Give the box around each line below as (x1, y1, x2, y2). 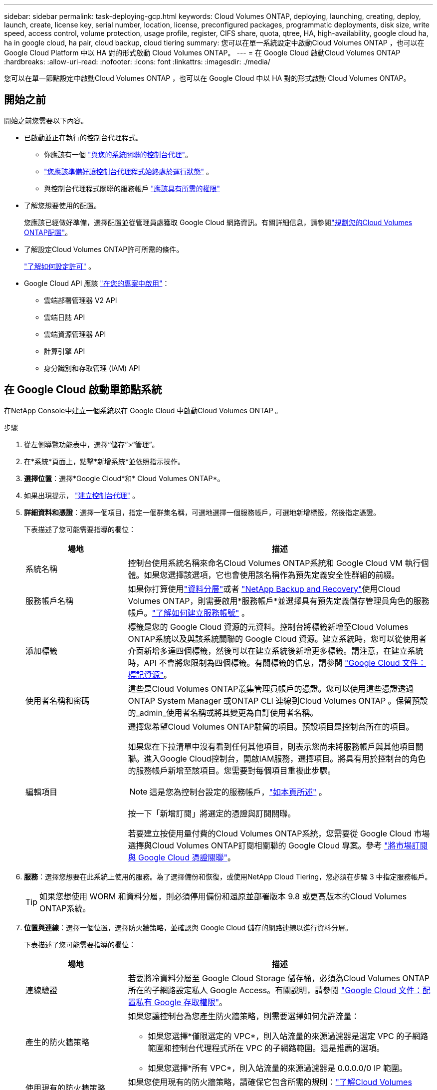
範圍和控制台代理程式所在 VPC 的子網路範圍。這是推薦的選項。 (148, 1043, 385, 1053)
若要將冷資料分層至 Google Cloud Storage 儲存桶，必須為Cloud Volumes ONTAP (128, 973, 430, 983)
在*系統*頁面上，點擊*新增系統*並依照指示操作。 (24, 457, 185, 466)
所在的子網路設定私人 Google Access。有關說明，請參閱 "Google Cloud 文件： (128, 985, 423, 995)
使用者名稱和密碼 (25, 695, 90, 706)
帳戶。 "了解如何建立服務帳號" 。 (128, 607, 249, 618)
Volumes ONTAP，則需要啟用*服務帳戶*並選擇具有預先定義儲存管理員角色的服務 (128, 595, 430, 606)
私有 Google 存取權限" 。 (136, 997, 227, 1007)
